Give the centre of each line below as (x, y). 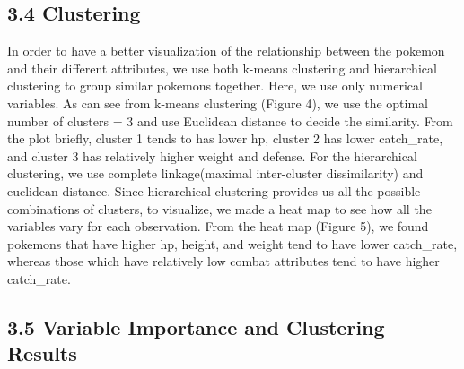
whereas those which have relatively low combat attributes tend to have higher (223, 261)
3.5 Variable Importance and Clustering (196, 326)
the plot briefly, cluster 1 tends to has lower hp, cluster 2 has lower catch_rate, (225, 138)
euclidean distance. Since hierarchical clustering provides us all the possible (214, 190)
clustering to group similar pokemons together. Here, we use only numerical (215, 86)
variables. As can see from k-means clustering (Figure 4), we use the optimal (218, 103)
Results (42, 353)
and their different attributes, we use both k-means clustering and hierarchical (222, 68)
